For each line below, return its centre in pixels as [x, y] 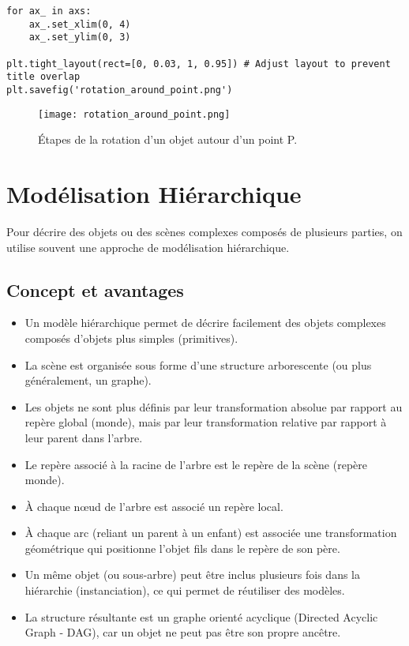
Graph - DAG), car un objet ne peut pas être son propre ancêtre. [183, 632]
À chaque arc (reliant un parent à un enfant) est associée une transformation [211, 533]
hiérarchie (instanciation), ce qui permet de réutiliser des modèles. [185, 590]
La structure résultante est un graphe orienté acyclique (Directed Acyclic [201, 616]
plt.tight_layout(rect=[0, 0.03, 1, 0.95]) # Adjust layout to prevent [199, 64]
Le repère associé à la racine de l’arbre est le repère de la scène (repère [196, 464]
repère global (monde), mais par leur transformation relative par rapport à [206, 422]
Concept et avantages [95, 289]
